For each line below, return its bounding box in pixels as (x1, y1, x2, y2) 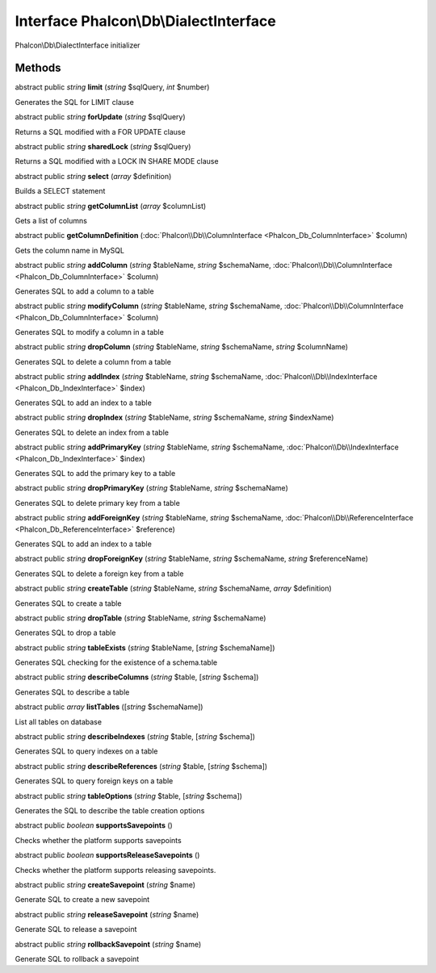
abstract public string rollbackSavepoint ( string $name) (15, 939, 202, 949)
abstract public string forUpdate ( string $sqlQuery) (15, 112, 186, 122)
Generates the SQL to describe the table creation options (15, 805, 205, 815)
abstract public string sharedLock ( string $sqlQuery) (15, 142, 191, 152)
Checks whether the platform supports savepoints (15, 835, 182, 845)
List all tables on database (15, 716, 103, 726)
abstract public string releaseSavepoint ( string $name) (15, 909, 199, 919)
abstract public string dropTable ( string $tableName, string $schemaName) (15, 613, 266, 623)
